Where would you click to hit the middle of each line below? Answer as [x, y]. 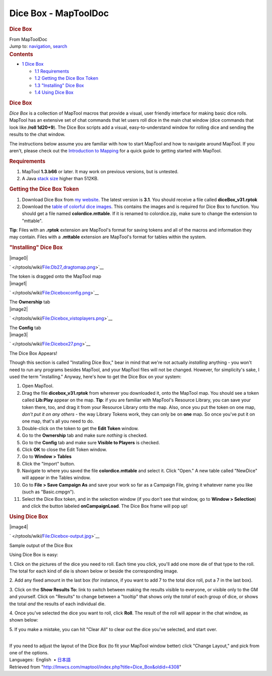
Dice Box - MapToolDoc [59, 13]
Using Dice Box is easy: [34, 555]
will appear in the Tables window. [56, 478]
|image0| [19, 258]
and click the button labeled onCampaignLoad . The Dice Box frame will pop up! [105, 506]
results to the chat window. [37, 134]
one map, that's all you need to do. [58, 421]
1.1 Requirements [52, 71]
